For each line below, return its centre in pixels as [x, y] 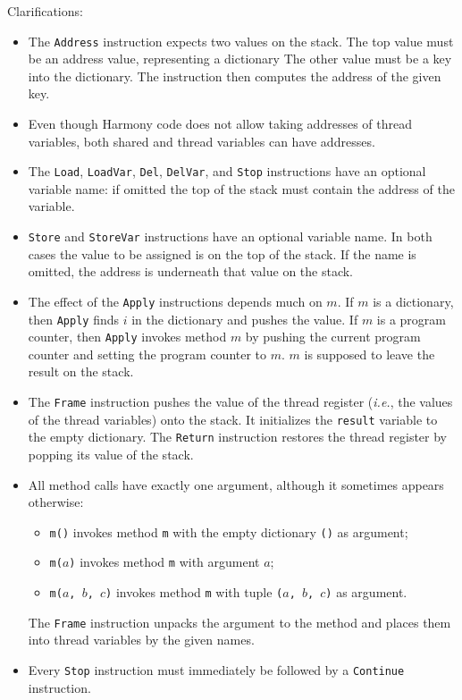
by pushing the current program [333, 337]
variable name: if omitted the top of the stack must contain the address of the [241, 188]
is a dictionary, [413, 301]
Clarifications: [45, 11]
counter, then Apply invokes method [127, 337]
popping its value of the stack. [111, 455]
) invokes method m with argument [164, 562]
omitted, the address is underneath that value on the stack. [191, 271]
